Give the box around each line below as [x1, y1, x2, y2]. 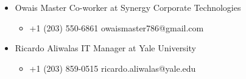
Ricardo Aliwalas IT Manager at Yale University [15, 42, 196, 54]
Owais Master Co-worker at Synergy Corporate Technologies [15, 1, 241, 13]
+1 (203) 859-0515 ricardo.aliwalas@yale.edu [29, 62, 196, 74]
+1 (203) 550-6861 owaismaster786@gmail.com [29, 21, 204, 34]
